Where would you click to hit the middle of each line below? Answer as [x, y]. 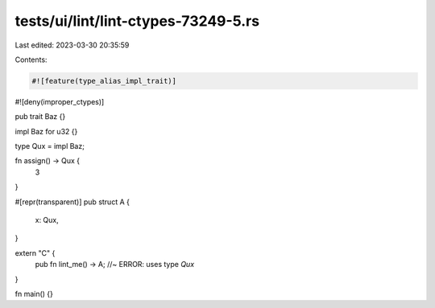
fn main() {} [34, 294]
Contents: [31, 60]
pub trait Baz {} [40, 117]
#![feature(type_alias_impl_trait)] [104, 81]
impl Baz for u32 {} [46, 131]
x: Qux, [47, 220]
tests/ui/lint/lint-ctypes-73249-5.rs [137, 21]
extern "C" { [35, 253]
